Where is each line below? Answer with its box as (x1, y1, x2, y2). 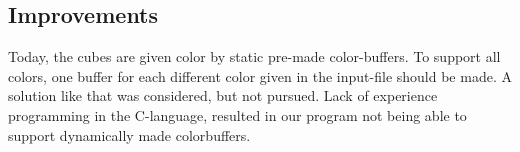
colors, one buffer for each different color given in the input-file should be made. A (8, 65, 512, 86)
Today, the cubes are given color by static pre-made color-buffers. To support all (8, 46, 501, 67)
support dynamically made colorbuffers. (8, 124, 251, 145)
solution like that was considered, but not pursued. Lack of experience (8, 85, 438, 106)
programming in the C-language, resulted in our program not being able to (8, 104, 467, 125)
